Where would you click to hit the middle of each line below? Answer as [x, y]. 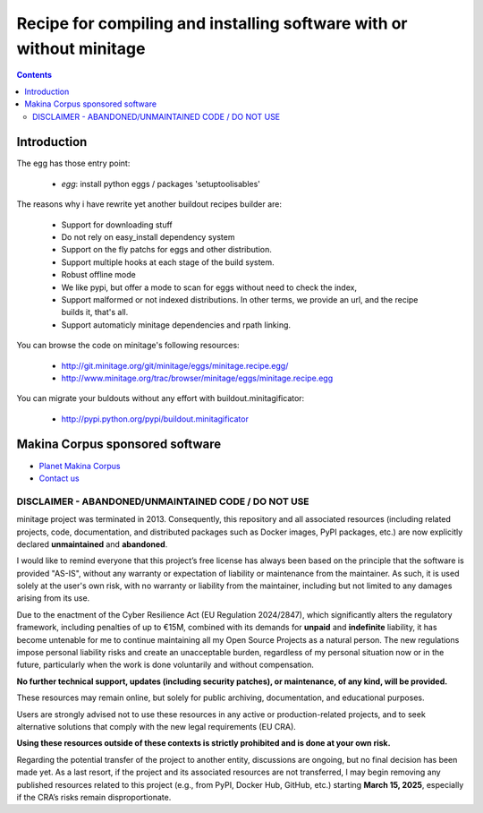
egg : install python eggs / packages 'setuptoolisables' [161, 184]
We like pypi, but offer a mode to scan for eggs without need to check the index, [209, 287]
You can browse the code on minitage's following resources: [128, 346]
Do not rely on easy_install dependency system [148, 236]
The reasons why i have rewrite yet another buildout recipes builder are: [149, 204]
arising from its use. [53, 598]
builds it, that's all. [95, 312]
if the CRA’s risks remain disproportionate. [94, 797]
